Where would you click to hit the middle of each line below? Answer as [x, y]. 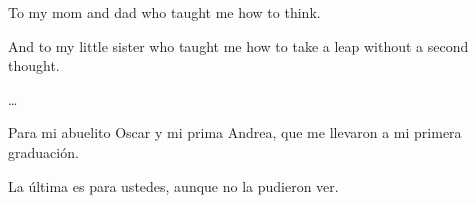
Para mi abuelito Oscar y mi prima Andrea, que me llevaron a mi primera [235, 132]
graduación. [43, 151]
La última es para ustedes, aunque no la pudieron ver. [173, 185]
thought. [34, 65]
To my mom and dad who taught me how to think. [164, 12]
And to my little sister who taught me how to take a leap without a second [238, 45]
